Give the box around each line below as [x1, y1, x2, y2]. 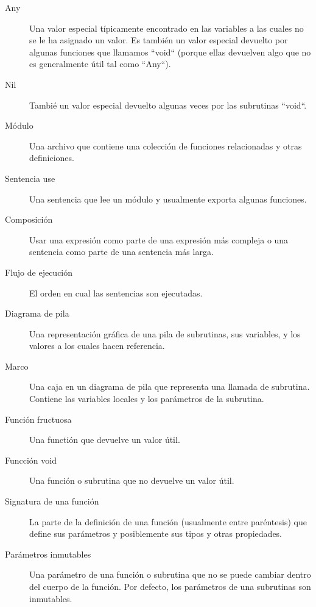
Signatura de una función [5, 495, 99, 508]
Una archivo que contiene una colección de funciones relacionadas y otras [29, 139, 302, 152]
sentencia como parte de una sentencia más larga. [29, 245, 214, 258]
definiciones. [29, 151, 74, 164]
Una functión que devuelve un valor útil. [29, 433, 180, 446]
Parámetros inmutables [5, 547, 91, 560]
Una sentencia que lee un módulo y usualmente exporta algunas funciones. [29, 192, 307, 205]
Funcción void [5, 453, 57, 466]
